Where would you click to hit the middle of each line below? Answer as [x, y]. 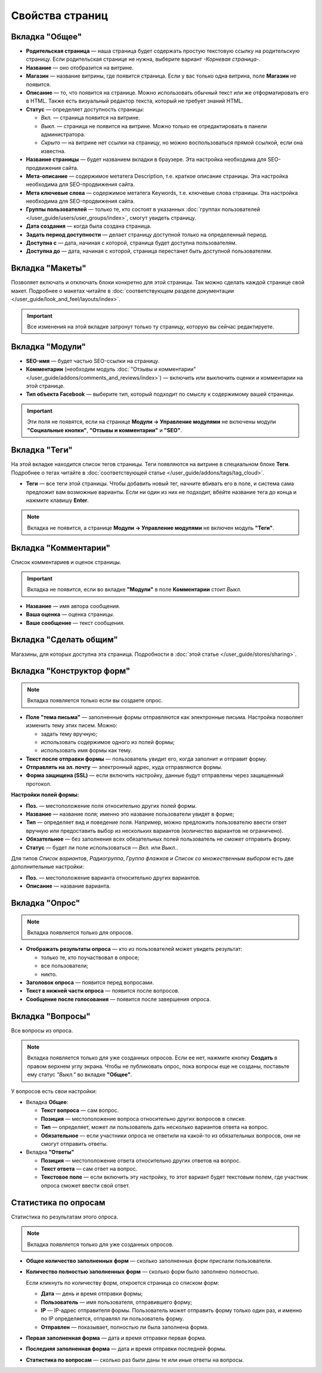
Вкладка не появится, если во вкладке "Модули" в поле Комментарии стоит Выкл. [134, 590]
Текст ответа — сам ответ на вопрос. [89, 1169]
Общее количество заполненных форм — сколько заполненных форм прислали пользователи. [149, 1260]
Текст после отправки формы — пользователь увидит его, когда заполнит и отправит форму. [147, 759]
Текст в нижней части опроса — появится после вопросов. [103, 991]
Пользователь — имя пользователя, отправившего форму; [117, 1302]
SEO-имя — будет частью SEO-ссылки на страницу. [93, 361]
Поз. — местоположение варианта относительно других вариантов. [113, 878]
